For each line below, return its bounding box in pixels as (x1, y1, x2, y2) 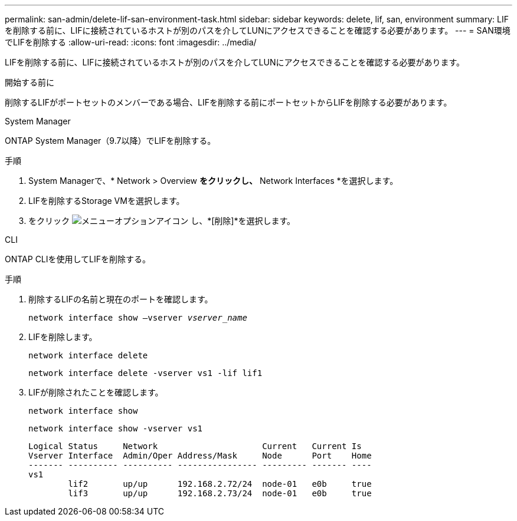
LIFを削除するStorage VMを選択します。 (28, 196, 185, 206)
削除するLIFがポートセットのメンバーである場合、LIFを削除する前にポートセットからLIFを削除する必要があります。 (5, 97, 452, 107)
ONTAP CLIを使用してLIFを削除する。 (5, 254, 151, 264)
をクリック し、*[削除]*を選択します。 (28, 216, 296, 226)
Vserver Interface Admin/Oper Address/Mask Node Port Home (28, 451, 372, 460)
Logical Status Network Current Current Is (28, 441, 362, 451)
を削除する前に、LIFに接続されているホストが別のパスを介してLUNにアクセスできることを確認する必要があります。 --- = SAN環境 (5, 25, 511, 35)
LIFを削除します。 (28, 332, 97, 342)
